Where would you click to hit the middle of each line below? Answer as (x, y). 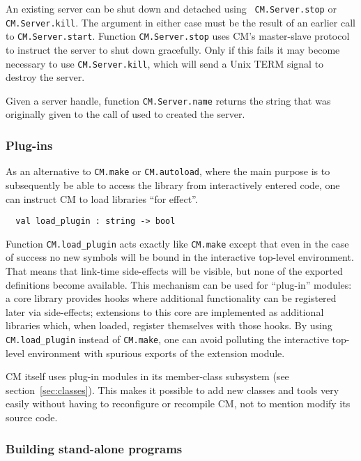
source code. (32, 417)
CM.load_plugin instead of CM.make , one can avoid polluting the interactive (167, 339)
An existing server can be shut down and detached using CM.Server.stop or (171, 8)
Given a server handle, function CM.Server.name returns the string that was (168, 100)
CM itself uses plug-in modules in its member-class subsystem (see (147, 376)
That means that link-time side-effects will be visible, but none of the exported (174, 271)
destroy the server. (45, 77)
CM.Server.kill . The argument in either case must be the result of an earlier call (180, 22)
